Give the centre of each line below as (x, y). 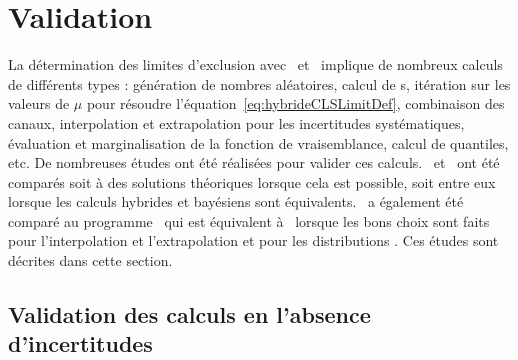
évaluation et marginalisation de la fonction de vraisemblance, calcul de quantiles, (258, 142)
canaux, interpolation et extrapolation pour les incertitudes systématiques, (236, 122)
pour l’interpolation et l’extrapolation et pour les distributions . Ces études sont (253, 240)
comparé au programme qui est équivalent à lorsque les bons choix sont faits (249, 220)
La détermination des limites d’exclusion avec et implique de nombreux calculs (255, 64)
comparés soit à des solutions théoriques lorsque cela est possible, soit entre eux (252, 181)
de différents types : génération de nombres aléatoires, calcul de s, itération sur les (259, 83)
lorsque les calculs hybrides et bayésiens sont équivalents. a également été (236, 201)
